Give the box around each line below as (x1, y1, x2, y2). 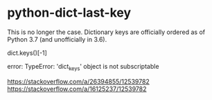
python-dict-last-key (7, 5, 132, 21)
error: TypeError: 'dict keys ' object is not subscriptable (7, 62, 159, 72)
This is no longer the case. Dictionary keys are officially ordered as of (7, 28, 206, 36)
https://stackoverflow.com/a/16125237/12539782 (7, 85, 147, 93)
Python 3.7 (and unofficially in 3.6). (7, 35, 107, 43)
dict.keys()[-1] (7, 49, 47, 57)
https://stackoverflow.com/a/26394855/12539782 (7, 77, 150, 85)
